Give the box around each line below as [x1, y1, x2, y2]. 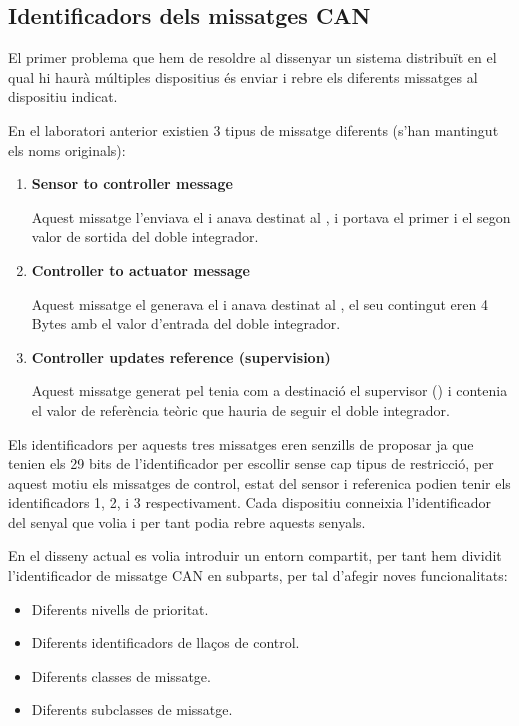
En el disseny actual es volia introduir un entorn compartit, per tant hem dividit [8, 545, 502, 566]
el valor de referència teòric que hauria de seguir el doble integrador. [31, 399, 450, 420]
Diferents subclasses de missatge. [31, 699, 233, 720]
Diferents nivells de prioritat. [31, 598, 209, 619]
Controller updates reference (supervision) [31, 346, 331, 367]
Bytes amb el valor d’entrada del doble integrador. [31, 313, 341, 334]
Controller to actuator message [31, 259, 250, 280]
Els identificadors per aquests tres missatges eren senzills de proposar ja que [8, 433, 474, 454]
